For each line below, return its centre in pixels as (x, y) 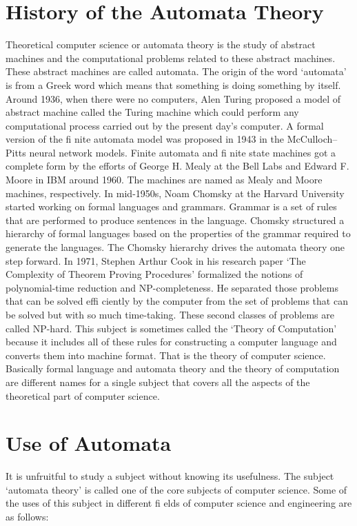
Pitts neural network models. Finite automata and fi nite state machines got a (171, 152)
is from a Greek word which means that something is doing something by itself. (173, 84)
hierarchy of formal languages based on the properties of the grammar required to (178, 233)
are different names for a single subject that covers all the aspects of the (158, 382)
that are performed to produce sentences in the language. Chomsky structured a (175, 220)
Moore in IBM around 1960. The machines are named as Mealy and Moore (164, 180)
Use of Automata (89, 443)
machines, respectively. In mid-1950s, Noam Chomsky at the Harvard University (175, 193)
